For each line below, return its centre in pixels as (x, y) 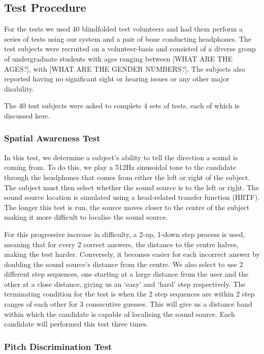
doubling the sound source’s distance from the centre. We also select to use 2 (124, 264)
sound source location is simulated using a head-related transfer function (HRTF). (132, 197)
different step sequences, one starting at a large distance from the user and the (126, 274)
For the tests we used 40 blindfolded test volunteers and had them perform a (124, 29)
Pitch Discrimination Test (58, 346)
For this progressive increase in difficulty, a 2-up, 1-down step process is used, (125, 234)
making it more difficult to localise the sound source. (86, 217)
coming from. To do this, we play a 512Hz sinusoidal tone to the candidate (120, 167)
